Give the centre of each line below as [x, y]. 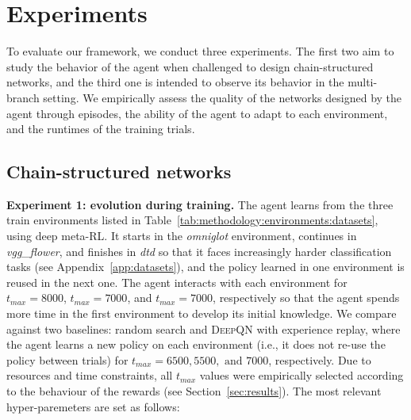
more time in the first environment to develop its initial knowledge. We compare [202, 313]
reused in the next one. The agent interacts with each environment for [177, 282]
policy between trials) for [67, 359]
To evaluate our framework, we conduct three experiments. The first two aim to [200, 51]
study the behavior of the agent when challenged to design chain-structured [190, 66]
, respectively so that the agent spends [306, 298]
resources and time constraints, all [90, 375]
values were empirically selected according [302, 375]
